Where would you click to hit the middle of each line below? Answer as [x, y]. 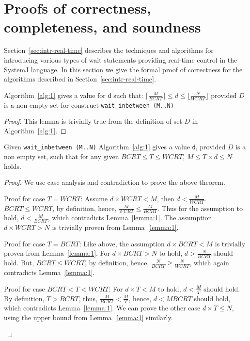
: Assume [94, 198]
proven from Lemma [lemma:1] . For [57, 253]
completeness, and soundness [102, 27]
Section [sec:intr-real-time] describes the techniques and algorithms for [109, 50]
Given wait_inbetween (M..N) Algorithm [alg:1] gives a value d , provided [115, 147]
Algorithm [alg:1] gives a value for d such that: [74, 95]
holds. [13, 166]
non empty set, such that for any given [62, 156]
